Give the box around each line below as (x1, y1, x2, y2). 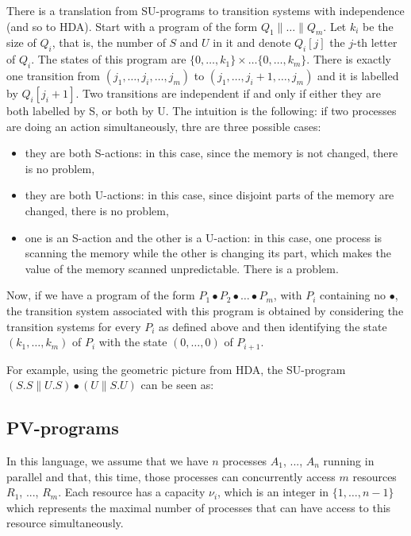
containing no (320, 287, 386, 303)
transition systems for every (6, 318, 141, 334)
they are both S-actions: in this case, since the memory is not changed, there (25, 145, 398, 161)
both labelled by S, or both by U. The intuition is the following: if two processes (6, 102, 397, 118)
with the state (98, 334, 167, 350)
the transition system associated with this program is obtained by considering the (6, 302, 404, 318)
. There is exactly (306, 51, 392, 67)
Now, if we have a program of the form (6, 287, 195, 303)
